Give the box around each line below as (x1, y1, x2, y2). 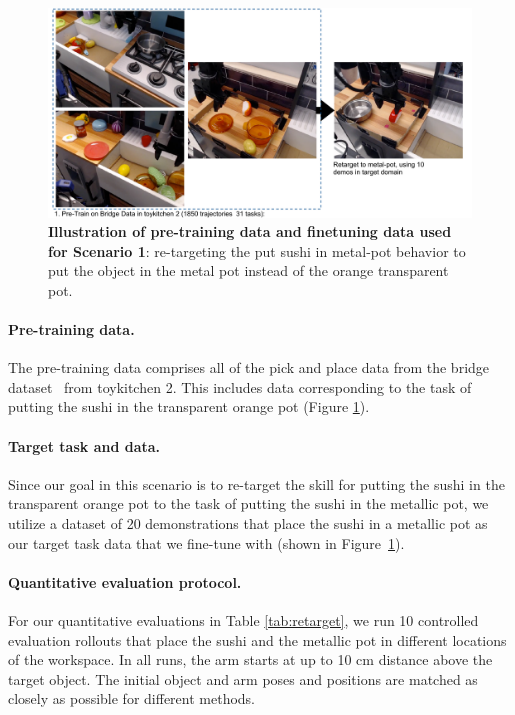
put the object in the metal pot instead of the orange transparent (48, 260, 449, 281)
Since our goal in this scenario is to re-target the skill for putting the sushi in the (8, 473, 505, 494)
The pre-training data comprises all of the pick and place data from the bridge (8, 357, 490, 378)
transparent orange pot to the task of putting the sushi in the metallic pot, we (8, 493, 489, 514)
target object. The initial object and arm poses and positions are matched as (8, 668, 478, 689)
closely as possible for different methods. (8, 688, 256, 709)
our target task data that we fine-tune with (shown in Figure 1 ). (8, 532, 405, 553)
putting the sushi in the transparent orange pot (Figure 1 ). (8, 396, 370, 417)
